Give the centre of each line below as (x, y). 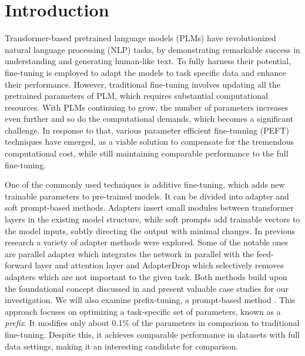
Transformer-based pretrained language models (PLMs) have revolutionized (140, 38)
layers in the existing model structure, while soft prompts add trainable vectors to (152, 219)
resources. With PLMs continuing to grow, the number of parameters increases (147, 107)
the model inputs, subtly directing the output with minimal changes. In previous (150, 230)
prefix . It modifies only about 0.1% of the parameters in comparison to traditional (152, 323)
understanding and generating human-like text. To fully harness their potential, (148, 61)
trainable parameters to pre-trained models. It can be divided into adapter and (147, 196)
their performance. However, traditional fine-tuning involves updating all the (143, 84)
